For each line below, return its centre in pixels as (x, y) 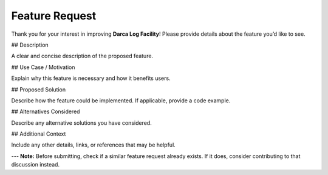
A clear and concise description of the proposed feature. (82, 56)
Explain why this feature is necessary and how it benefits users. (91, 78)
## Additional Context (39, 134)
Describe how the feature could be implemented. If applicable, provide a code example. (121, 101)
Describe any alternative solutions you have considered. (81, 123)
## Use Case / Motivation (43, 67)
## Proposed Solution (39, 89)
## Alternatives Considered (46, 111)
